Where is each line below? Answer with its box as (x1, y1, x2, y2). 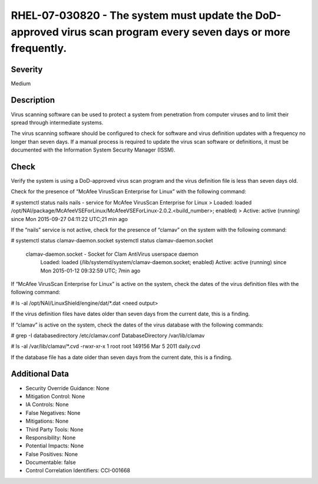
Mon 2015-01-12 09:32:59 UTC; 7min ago (40, 267, 141, 274)
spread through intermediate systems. (11, 118, 104, 126)
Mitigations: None (25, 417, 69, 424)
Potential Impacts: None (25, 442, 84, 449)
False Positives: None (25, 450, 78, 457)
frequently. (11, 42, 67, 55)
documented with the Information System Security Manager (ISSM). (11, 146, 176, 153)
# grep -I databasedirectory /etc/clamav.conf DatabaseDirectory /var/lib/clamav (11, 332, 205, 339)
